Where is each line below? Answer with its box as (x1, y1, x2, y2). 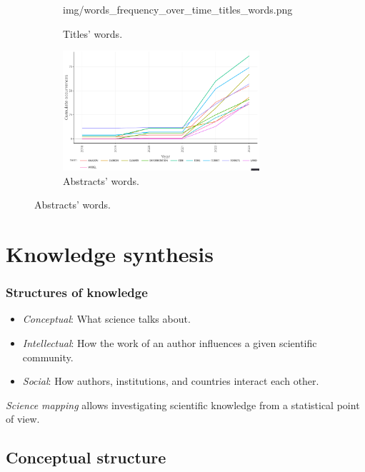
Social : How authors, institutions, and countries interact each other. (22, 373, 319, 388)
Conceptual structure (6, 446, 166, 468)
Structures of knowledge (6, 283, 148, 301)
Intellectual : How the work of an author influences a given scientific (22, 335, 317, 350)
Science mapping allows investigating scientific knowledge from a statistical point (6, 397, 360, 412)
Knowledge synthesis (6, 238, 214, 268)
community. (22, 349, 74, 364)
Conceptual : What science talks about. (22, 311, 191, 326)
